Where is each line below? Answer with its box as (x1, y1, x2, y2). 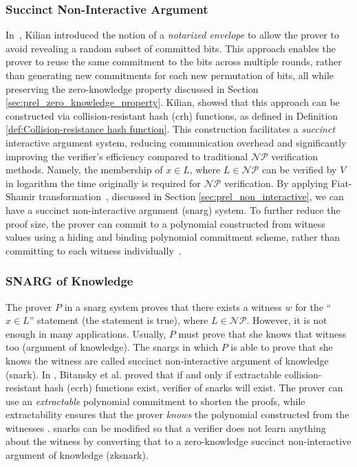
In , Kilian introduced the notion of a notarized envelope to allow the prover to (6, 28, 339, 42)
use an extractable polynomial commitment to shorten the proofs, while (6, 393, 305, 408)
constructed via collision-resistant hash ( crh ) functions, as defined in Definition (6, 108, 338, 122)
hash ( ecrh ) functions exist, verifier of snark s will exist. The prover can (44, 380, 343, 395)
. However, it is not (246, 313, 327, 327)
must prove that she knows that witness (178, 326, 347, 340)
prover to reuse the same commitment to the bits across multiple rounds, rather (6, 54, 342, 69)
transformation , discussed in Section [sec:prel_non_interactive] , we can (39, 189, 344, 204)
